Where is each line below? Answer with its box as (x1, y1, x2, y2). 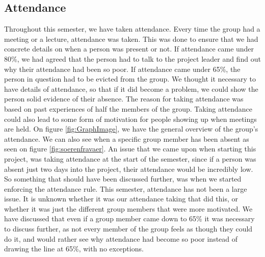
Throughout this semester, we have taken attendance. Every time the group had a (4, 23, 260, 34)
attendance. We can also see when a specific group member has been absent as (4, 133, 249, 144)
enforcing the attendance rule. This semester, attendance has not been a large (4, 183, 247, 194)
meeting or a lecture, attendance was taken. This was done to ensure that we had (4, 33, 258, 44)
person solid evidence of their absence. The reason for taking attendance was (4, 93, 244, 104)
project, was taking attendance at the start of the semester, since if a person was (4, 153, 256, 164)
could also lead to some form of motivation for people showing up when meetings (4, 113, 257, 124)
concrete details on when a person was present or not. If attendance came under (4, 43, 254, 54)
